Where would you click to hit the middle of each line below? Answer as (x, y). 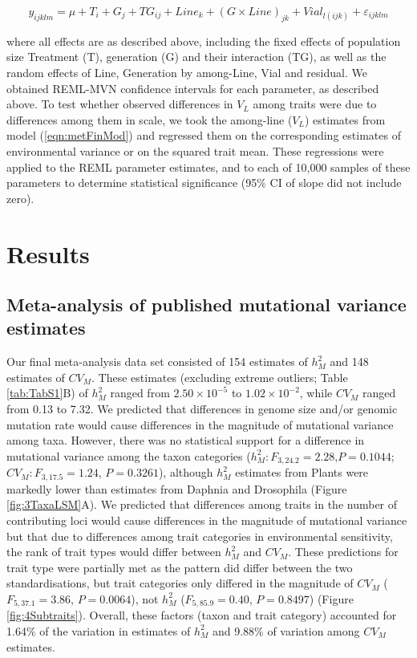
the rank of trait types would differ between (114, 552)
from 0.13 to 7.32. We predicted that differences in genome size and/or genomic (202, 409)
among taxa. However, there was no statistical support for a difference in (186, 440)
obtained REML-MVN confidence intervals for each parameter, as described (193, 88)
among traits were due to (315, 104)
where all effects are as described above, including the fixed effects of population (204, 41)
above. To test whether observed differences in (120, 104)
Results (48, 253)
